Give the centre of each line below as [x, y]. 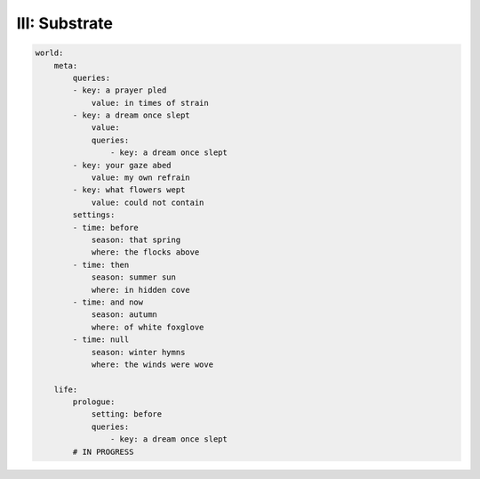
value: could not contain [148, 202]
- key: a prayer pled [120, 90]
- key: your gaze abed [122, 165]
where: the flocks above [145, 252]
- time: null [101, 340]
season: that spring [136, 240]
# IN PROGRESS [103, 451]
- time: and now [108, 302]
